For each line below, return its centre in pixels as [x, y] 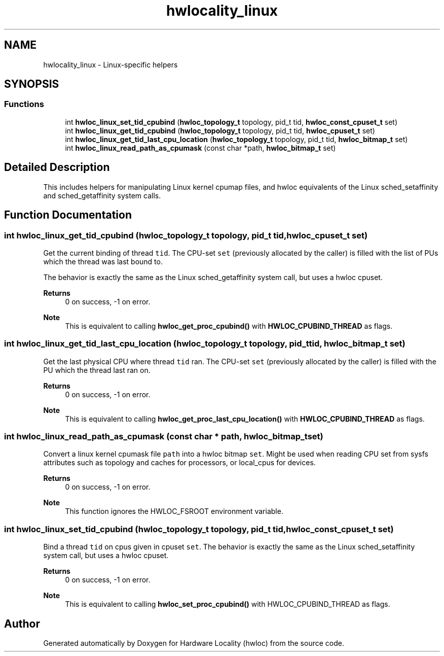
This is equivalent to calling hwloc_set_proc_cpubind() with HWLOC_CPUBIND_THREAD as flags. [228, 604]
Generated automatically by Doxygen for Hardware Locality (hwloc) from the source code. [194, 643]
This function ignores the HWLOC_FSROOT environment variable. [174, 511]
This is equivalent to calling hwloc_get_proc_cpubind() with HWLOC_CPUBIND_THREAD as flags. [229, 326]
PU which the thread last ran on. [97, 370]
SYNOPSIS [32, 84]
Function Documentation [68, 215]
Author [22, 624]
